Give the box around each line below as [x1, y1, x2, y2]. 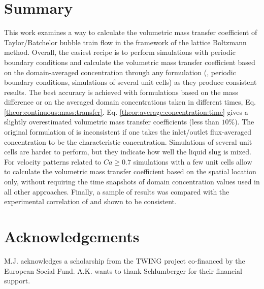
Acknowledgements [4, 226, 140, 246]
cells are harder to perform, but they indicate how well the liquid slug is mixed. [4, 146, 251, 157]
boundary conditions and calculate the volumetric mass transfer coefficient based [4, 56, 255, 67]
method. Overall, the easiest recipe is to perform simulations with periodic [4, 47, 236, 57]
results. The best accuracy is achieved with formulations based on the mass [4, 86, 238, 97]
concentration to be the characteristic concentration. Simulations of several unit [4, 136, 252, 147]
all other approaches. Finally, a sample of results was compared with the [4, 186, 229, 197]
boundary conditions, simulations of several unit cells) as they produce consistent [4, 77, 257, 87]
